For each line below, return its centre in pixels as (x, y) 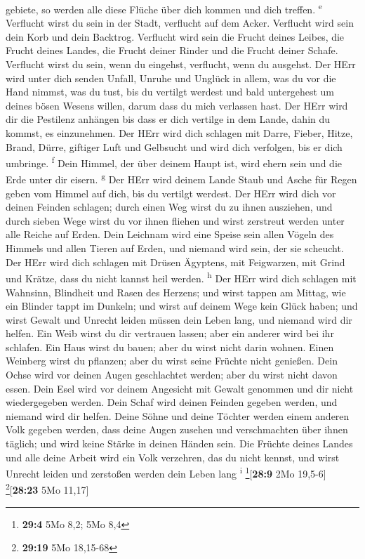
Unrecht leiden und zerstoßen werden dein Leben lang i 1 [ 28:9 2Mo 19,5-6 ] (166, 472)
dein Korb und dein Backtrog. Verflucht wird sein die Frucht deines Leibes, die (175, 36)
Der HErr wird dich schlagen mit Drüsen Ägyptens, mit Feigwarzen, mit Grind (175, 262)
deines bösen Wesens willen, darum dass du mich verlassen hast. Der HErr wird (177, 105)
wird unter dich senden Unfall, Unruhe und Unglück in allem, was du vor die (171, 78)
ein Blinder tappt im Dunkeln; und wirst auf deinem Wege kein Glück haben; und (182, 306)
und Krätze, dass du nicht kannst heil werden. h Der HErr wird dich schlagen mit (181, 277)
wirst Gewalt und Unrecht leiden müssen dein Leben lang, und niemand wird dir (179, 319)
